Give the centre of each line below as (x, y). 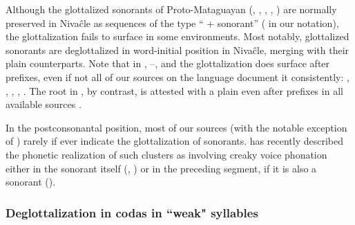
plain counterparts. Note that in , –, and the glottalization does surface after (168, 63)
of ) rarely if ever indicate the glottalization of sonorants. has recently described (174, 141)
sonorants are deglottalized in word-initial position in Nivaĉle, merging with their (177, 49)
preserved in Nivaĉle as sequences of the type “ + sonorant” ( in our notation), (172, 22)
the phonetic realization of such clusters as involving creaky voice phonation (166, 154)
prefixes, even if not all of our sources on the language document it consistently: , (177, 76)
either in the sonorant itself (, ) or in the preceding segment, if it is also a (161, 168)
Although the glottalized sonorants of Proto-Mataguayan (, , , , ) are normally (171, 9)
